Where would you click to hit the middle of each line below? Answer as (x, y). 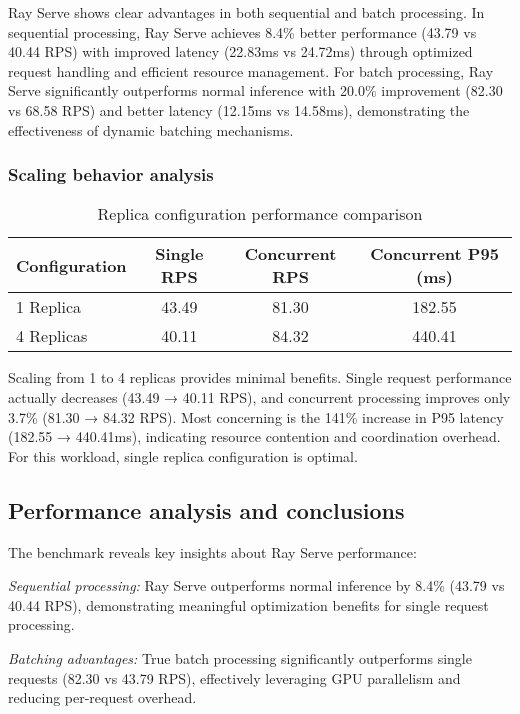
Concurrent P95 (434, 254)
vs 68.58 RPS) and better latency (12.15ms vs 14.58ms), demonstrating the (239, 109)
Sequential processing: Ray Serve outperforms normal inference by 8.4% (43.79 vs (256, 585)
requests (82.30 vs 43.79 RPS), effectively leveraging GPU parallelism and (234, 677)
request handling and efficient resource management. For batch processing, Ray (251, 70)
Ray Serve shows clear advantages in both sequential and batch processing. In (246, 12)
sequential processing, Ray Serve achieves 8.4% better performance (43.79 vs (242, 31)
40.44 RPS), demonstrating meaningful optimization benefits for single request (248, 604)
